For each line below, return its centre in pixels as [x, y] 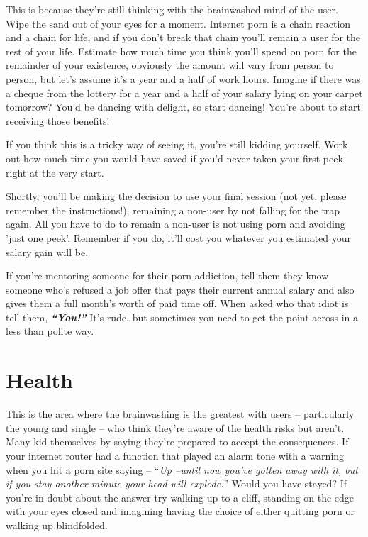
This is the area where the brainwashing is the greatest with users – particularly [180, 414]
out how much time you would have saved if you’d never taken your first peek [174, 158]
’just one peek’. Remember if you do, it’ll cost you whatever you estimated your [179, 237]
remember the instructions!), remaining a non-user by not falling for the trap [173, 210]
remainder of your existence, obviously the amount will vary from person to [170, 65]
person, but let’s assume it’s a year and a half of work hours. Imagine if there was [183, 78]
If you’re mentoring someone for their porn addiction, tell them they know [167, 276]
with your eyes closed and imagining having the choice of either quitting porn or [180, 511]
